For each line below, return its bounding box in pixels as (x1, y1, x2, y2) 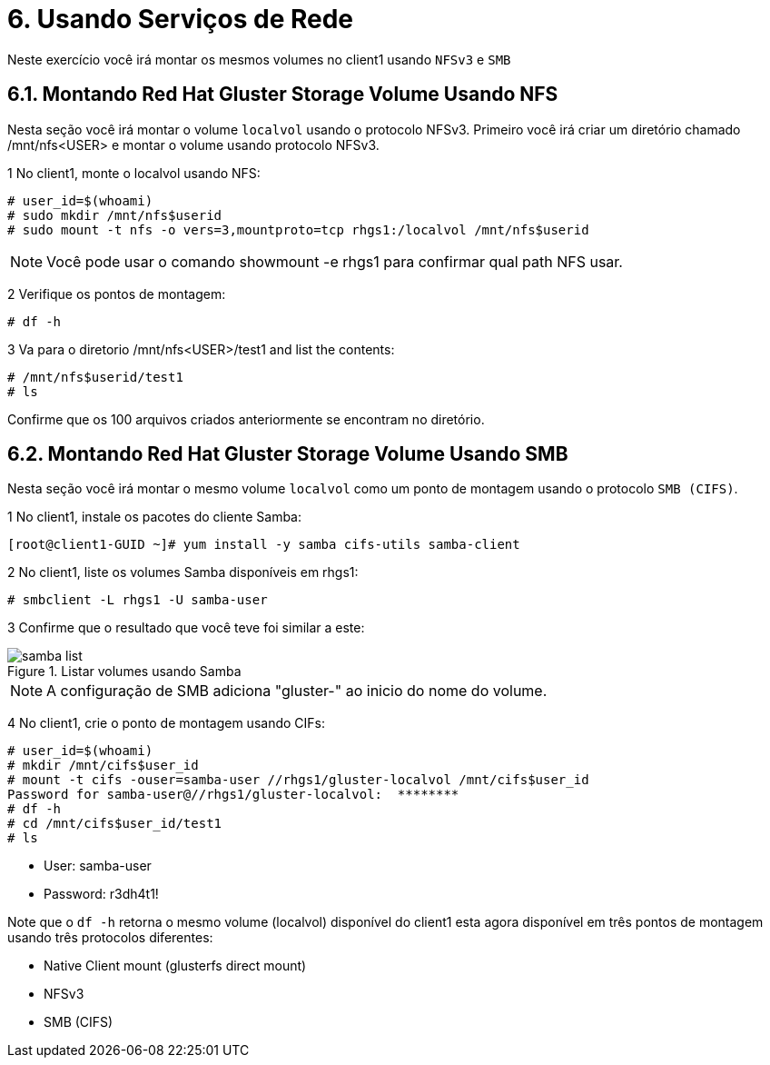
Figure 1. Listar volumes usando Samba (7, 663, 242, 680)
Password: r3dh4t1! (44, 886, 159, 902)
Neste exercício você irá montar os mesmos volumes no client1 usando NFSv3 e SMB (7, 51, 511, 67)
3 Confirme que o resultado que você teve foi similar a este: (7, 620, 365, 636)
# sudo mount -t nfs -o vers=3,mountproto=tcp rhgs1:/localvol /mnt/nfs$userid (7, 222, 589, 237)
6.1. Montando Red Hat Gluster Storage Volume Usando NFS (7, 83, 558, 106)
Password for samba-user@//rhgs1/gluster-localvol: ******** (7, 787, 459, 802)
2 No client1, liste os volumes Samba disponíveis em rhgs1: (7, 564, 359, 581)
